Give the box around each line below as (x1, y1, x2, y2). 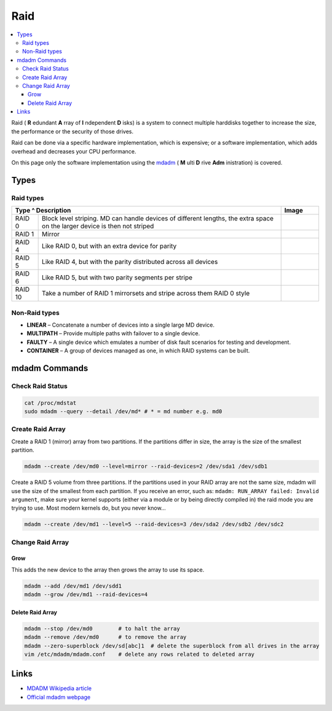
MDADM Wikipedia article (26, 685, 92, 692)
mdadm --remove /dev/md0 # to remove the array (24, 634, 187, 641)
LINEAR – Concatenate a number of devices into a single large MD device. (26, 321, 215, 328)
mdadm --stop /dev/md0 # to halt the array (24, 625, 181, 632)
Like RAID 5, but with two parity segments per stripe (42, 273, 193, 282)
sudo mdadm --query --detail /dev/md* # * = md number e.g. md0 (24, 408, 223, 415)
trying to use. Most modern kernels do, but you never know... (11, 504, 166, 512)
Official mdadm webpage (26, 693, 91, 701)
